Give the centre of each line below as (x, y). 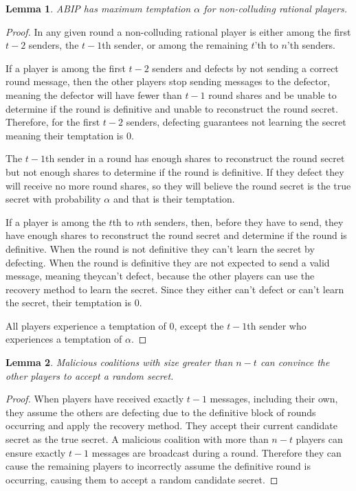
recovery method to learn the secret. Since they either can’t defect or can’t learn (175, 289)
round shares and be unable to (272, 94)
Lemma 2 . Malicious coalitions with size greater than (119, 362)
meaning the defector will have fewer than (94, 94)
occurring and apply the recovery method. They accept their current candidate (171, 425)
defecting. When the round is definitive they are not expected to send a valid (168, 262)
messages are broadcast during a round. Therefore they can (216, 452)
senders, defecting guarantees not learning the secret (236, 122)
